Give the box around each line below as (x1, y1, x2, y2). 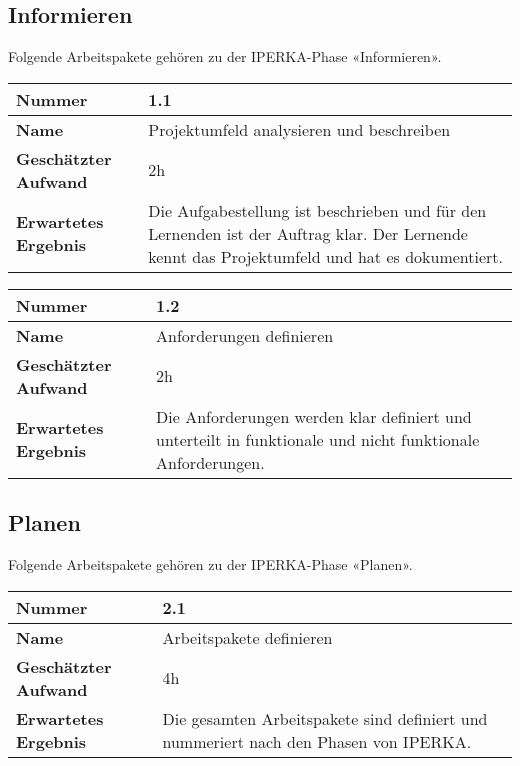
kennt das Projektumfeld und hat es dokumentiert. (148, 244, 503, 268)
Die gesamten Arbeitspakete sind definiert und (162, 706, 488, 730)
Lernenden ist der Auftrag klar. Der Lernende (148, 221, 468, 245)
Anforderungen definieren (156, 323, 334, 347)
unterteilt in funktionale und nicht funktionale (156, 427, 480, 451)
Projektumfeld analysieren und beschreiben (148, 117, 451, 141)
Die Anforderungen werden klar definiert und (156, 404, 472, 428)
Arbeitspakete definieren (162, 625, 333, 649)
